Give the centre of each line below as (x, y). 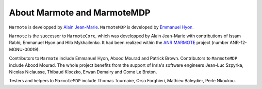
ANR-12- (238, 43)
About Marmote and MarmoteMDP (80, 13)
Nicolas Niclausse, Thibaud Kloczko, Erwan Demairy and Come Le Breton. (83, 72)
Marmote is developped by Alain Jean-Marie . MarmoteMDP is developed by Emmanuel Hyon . (101, 27)
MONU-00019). (24, 49)
